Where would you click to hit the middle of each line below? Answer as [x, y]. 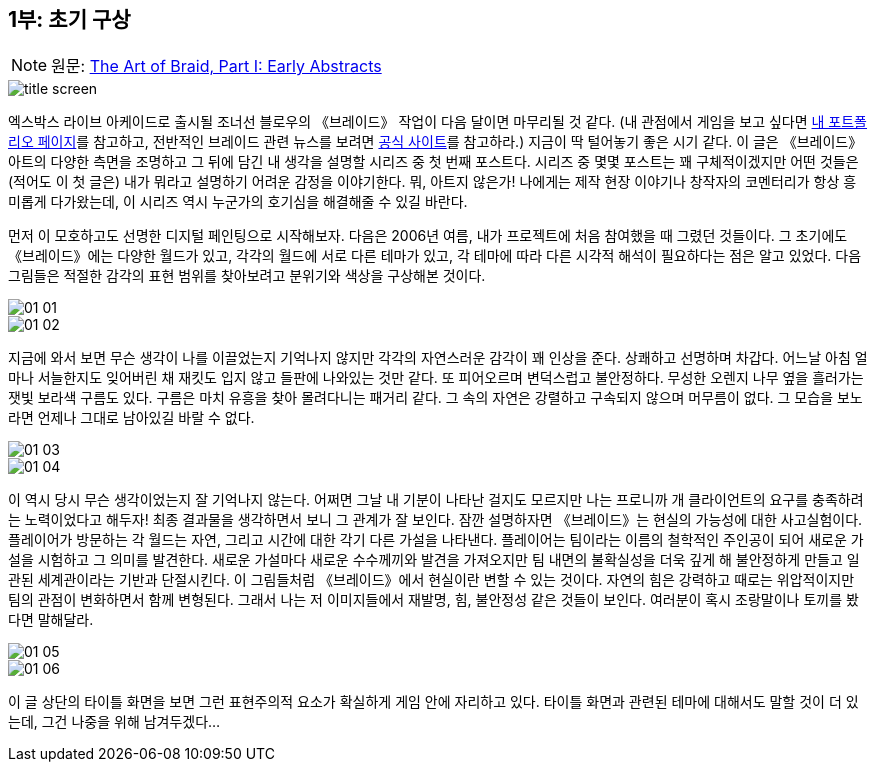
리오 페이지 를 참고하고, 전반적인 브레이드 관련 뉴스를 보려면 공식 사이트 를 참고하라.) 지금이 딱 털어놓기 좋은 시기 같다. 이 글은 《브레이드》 [435, 142]
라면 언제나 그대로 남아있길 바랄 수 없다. [131, 418]
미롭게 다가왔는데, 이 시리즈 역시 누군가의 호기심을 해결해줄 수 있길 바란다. [238, 202]
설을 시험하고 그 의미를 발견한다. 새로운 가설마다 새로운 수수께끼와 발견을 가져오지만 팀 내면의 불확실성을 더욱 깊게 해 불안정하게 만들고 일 [434, 560]
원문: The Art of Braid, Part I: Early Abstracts [216, 66]
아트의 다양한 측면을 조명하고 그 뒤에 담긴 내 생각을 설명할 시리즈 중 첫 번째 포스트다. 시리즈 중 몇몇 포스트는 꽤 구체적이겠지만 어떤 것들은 [433, 162]
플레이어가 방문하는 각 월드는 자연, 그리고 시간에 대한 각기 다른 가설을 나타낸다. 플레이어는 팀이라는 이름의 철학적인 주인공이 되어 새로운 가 [436, 540]
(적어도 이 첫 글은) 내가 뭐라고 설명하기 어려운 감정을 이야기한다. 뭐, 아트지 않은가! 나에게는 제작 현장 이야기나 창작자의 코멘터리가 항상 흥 [432, 182]
